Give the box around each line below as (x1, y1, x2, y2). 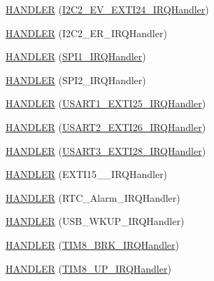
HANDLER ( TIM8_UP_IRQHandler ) (6, 261, 171, 275)
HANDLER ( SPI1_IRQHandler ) (6, 49, 146, 64)
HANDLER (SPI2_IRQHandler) (6, 72, 146, 87)
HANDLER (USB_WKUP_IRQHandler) (6, 214, 185, 228)
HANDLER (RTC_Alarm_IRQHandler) (6, 190, 180, 205)
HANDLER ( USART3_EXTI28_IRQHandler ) (6, 143, 206, 158)
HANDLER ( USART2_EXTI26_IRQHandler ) (6, 119, 206, 134)
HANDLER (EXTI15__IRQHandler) (6, 167, 168, 181)
